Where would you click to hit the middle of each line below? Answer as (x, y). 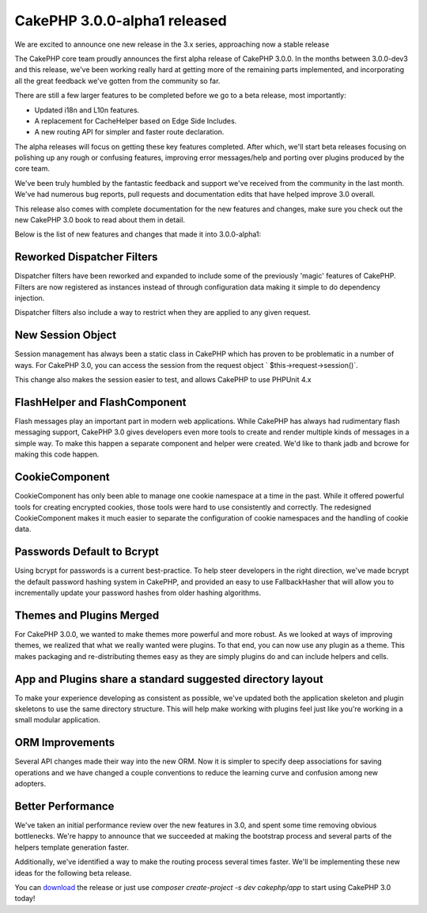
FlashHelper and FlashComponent (100, 402)
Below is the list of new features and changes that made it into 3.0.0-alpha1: (138, 234)
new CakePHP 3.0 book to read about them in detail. (100, 220)
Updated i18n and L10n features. (87, 110)
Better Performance (64, 806)
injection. (30, 298)
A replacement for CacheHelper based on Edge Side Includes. (136, 121)
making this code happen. (57, 454)
